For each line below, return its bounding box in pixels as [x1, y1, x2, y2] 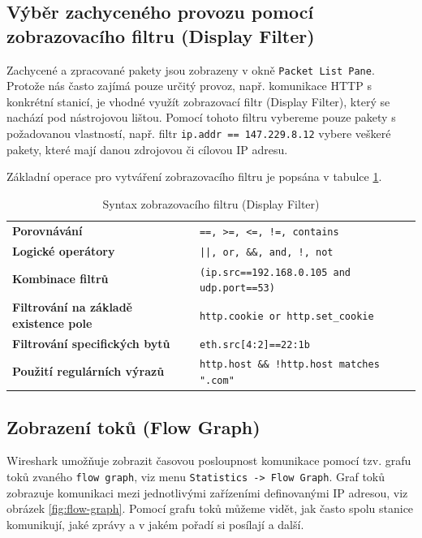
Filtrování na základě [12, 299, 132, 316]
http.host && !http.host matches [199, 359, 380, 371]
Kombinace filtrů [12, 270, 109, 287]
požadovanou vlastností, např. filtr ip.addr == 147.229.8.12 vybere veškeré [6, 125, 391, 142]
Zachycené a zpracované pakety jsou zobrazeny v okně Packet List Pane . [6, 61, 375, 78]
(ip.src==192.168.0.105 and [199, 266, 351, 278]
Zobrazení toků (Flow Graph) [6, 414, 261, 439]
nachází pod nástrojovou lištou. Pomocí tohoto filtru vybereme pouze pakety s [6, 109, 396, 126]
